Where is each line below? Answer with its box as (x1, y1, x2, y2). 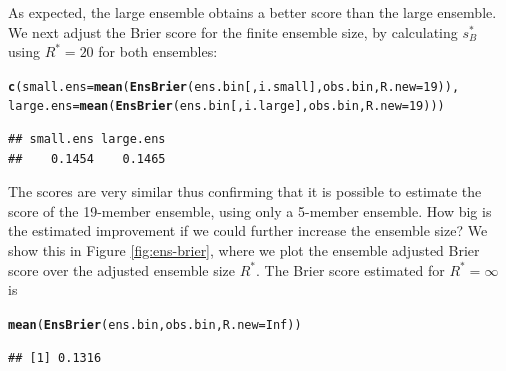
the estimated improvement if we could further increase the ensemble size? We (8, 220, 488, 241)
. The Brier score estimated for (256, 259, 445, 280)
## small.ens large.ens (8, 132, 166, 147)
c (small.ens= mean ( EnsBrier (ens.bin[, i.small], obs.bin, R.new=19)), (8, 79, 460, 94)
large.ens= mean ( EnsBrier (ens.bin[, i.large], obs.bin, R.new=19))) (8, 99, 445, 114)
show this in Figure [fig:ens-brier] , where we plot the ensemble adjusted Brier (8, 240, 480, 261)
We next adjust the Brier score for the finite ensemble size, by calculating (8, 21, 458, 42)
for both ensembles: (98, 41, 218, 62)
